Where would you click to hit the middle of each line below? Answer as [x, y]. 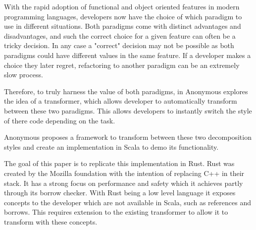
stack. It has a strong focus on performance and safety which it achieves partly [124, 183]
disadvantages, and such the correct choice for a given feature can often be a [120, 35]
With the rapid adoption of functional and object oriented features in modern [122, 6]
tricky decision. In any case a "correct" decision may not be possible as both [119, 45]
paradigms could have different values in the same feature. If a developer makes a [128, 55]
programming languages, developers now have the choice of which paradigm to [123, 16]
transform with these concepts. [51, 221]
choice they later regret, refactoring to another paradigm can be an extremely [122, 65]
